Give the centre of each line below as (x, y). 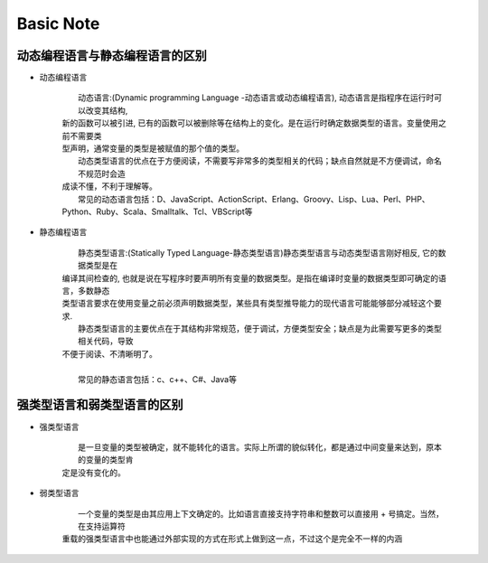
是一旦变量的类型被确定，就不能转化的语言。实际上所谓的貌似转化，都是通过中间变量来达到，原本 (260, 446)
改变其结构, (107, 110)
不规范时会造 (102, 174)
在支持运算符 (102, 526)
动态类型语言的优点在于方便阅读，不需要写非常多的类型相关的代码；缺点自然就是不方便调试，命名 (260, 161)
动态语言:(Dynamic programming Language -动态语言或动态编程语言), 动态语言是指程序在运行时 (256, 98)
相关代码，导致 (106, 341)
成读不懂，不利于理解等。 (109, 186)
